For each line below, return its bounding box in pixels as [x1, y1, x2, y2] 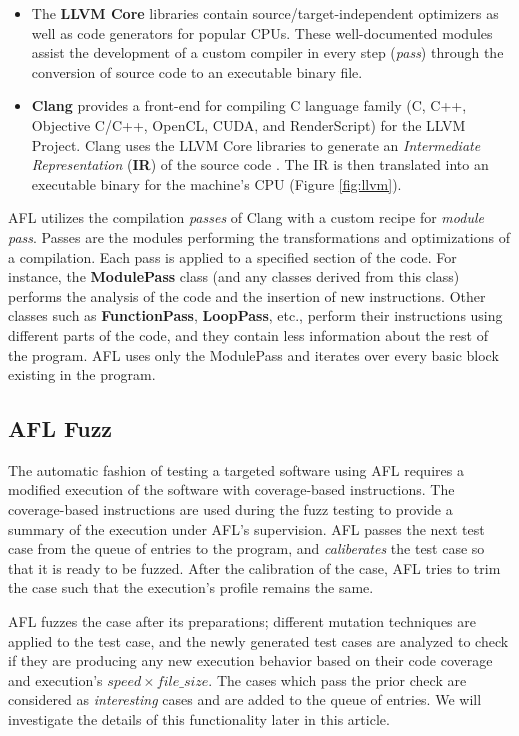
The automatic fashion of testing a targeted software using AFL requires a [8, 459, 464, 480]
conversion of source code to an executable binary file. [31, 61, 363, 82]
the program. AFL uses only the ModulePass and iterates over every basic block [8, 344, 499, 365]
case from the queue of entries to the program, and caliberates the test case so [8, 538, 485, 559]
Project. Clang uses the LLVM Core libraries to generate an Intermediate [31, 134, 481, 155]
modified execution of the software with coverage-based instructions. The [8, 479, 455, 500]
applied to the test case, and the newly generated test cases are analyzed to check [8, 630, 509, 651]
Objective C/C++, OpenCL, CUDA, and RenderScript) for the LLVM [31, 114, 466, 135]
